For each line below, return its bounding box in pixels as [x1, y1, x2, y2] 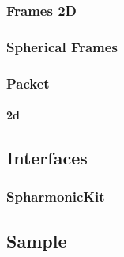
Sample [6, 228, 67, 252]
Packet [6, 73, 50, 93]
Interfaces [6, 146, 88, 170]
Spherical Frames [6, 36, 118, 56]
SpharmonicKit [6, 187, 105, 206]
